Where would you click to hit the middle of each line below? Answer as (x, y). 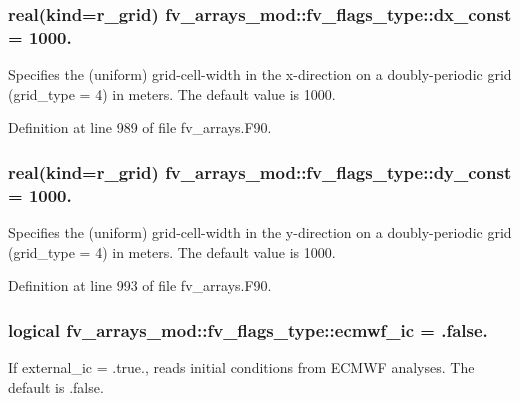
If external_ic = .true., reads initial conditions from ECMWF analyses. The (241, 367)
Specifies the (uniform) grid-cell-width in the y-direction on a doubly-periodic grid (260, 232)
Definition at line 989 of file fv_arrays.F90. (140, 127)
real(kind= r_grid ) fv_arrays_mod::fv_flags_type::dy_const (260, 171)
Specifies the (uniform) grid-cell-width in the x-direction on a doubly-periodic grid (260, 74)
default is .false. (56, 386)
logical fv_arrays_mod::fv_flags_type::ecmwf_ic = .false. (248, 329)
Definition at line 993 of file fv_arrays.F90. (140, 285)
